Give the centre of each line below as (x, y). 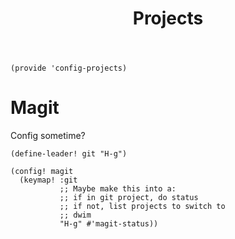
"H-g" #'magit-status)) (109, 224)
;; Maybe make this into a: (118, 189)
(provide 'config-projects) (69, 68)
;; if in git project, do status (129, 198)
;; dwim (75, 215)
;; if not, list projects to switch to (142, 207)
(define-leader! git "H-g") (69, 154)
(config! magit (42, 172)
